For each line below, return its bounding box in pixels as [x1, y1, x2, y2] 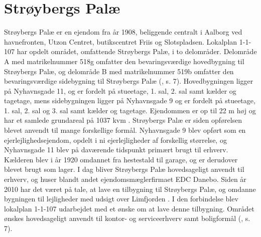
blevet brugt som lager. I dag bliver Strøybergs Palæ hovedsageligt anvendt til [4, 164, 244, 174]
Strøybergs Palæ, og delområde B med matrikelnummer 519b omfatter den [4, 66, 234, 76]
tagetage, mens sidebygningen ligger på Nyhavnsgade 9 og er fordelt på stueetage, [4, 95, 255, 106]
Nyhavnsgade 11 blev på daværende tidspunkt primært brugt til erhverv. [4, 144, 228, 155]
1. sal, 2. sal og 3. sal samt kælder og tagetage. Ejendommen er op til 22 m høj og [4, 105, 256, 115]
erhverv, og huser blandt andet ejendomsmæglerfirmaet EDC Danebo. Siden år [4, 174, 246, 184]
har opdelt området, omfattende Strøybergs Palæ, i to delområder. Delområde [17, 46, 257, 57]
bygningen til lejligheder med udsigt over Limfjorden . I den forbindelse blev [4, 193, 238, 204]
